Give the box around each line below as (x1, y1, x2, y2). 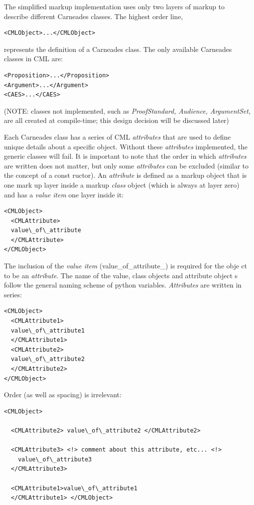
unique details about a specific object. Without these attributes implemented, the (4, 141, 248, 151)
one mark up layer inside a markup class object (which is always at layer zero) (4, 179, 240, 190)
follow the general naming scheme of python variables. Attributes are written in (4, 280, 242, 290)
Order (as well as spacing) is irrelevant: (4, 389, 122, 400)
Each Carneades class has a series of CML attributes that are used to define (4, 131, 231, 142)
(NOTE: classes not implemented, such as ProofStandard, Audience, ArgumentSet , (4, 105, 251, 116)
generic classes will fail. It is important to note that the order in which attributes (4, 151, 247, 161)
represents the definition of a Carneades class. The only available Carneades (4, 44, 232, 54)
